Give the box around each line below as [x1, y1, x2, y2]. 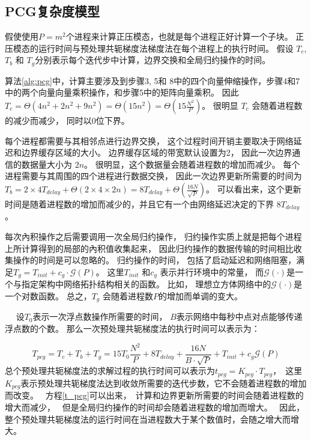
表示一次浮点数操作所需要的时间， [32, 310, 168, 323]
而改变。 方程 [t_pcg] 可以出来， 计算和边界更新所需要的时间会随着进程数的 [5, 389, 304, 402]
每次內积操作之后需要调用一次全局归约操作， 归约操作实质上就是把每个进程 [5, 230, 302, 243]
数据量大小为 [21, 157, 72, 170]
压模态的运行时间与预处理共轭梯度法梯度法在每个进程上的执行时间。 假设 [5, 41, 294, 54]
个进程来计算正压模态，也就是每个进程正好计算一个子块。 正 [65, 30, 304, 43]
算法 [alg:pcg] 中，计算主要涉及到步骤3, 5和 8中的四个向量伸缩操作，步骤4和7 [5, 74, 300, 87]
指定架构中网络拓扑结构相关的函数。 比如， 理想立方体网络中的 [21, 278, 271, 290]
